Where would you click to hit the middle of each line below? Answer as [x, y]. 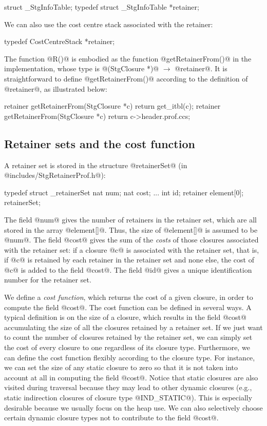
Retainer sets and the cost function [100, 143]
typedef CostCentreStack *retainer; [60, 41]
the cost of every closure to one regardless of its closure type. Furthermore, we [127, 347]
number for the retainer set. [48, 280]
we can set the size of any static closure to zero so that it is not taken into [121, 367]
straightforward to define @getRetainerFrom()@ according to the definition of [126, 78]
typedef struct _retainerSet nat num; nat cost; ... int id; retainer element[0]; [124, 192]
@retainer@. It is [201, 68]
